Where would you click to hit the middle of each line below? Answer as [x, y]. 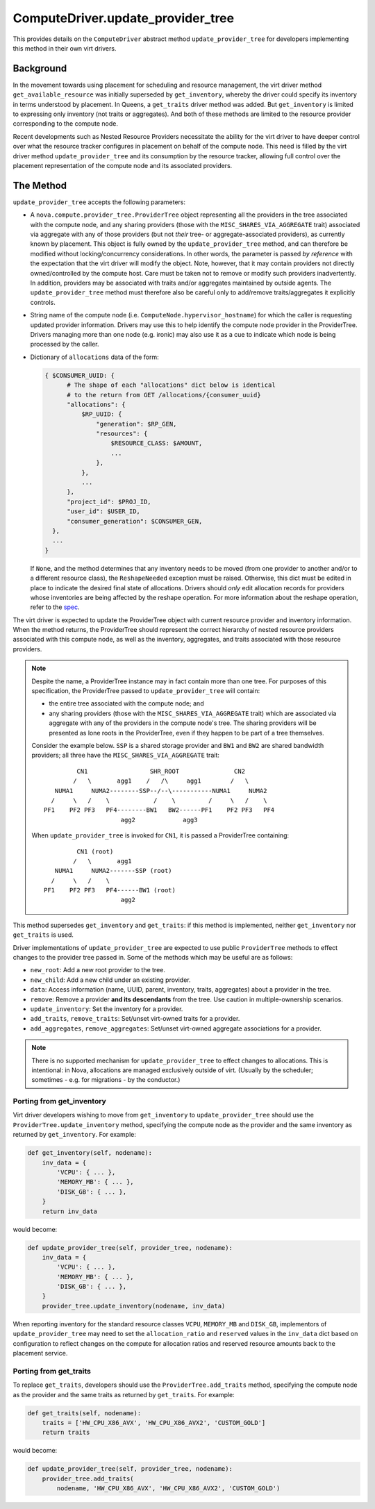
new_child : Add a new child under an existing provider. [110, 980]
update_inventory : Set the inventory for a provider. [107, 1009]
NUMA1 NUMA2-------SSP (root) [114, 871]
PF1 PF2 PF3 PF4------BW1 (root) [110, 890]
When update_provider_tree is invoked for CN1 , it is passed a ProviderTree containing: [160, 835]
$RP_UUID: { [101, 414]
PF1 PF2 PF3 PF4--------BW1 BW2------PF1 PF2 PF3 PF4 [159, 810]
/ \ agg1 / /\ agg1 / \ [161, 781]
